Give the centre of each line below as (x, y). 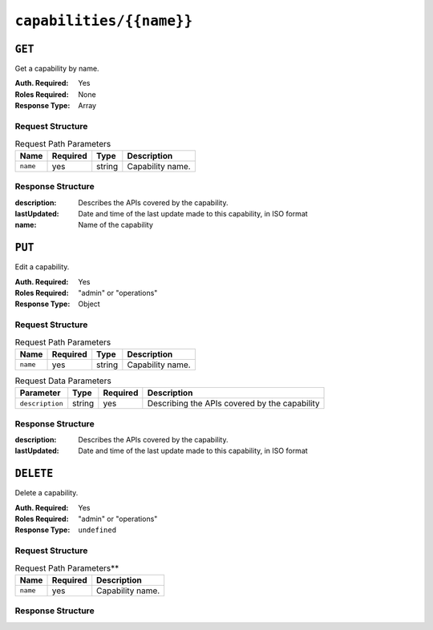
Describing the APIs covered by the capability (233, 403)
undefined (97, 530)
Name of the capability (116, 225)
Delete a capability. (47, 493)
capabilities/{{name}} (104, 21)
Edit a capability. (42, 267)
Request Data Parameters (63, 381)
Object (89, 304)
